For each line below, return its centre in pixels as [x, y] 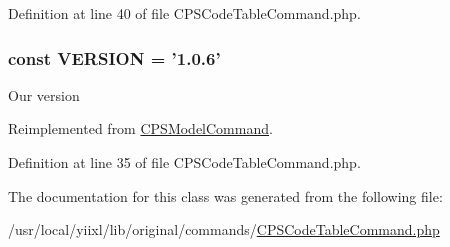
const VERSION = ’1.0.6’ [114, 57]
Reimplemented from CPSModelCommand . [140, 128]
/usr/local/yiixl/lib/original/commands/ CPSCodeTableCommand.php [224, 229]
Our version [44, 94]
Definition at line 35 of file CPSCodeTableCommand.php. [184, 162]
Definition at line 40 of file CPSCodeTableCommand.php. [184, 13]
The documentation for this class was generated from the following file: [225, 195]
